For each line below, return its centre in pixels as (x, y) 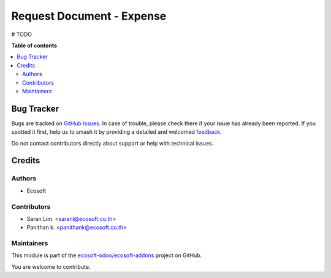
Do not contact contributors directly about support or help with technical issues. (112, 143)
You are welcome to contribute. (51, 266)
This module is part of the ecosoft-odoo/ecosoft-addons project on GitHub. (107, 255)
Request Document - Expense (89, 16)
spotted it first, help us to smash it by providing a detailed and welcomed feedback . (116, 132)
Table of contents (34, 45)
